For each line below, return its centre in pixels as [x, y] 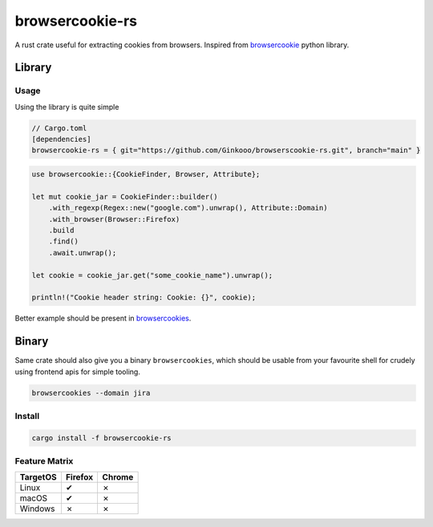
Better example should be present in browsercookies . [103, 318]
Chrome [118, 477]
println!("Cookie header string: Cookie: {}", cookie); [144, 298]
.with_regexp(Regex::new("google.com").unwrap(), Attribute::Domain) [188, 208]
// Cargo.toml [59, 128]
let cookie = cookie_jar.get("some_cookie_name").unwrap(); [152, 275]
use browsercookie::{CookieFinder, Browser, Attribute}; [146, 175]
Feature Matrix [44, 461]
